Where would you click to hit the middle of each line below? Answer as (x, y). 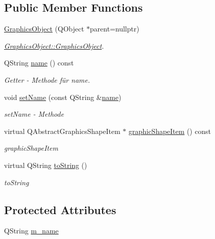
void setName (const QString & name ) (63, 97)
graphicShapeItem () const (170, 131)
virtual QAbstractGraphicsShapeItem (62, 131)
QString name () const (39, 63)
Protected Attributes (60, 209)
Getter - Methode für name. (47, 79)
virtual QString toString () (46, 165)
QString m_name (31, 231)
